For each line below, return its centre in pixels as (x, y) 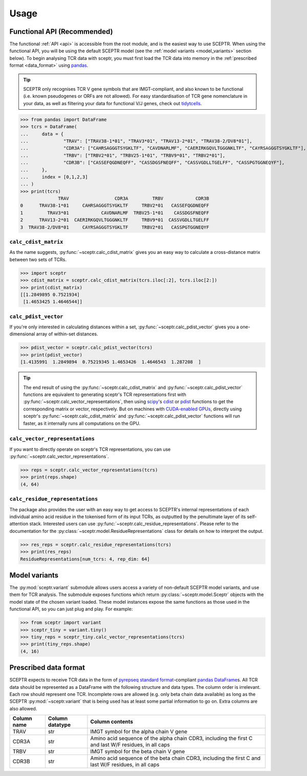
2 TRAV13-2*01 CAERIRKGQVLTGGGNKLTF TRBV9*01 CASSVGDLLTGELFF (115, 220)
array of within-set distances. (67, 334)
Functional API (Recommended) (61, 32)
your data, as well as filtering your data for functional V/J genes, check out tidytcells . (113, 103)
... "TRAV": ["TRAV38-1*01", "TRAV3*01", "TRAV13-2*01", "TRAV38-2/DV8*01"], (136, 141)
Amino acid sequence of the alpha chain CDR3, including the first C (171, 739)
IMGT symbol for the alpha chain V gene (139, 732)
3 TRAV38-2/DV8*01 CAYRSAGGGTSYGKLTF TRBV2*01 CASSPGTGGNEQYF (115, 227)
